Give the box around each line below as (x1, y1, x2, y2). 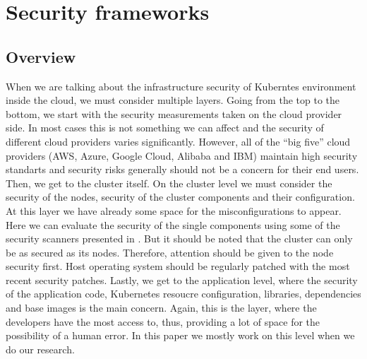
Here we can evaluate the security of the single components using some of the (6, 217, 340, 232)
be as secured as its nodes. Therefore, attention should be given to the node (6, 245, 334, 259)
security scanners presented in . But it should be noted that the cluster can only (6, 231, 353, 246)
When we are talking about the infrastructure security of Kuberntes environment (6, 78, 356, 93)
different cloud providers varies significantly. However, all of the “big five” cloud (6, 134, 351, 148)
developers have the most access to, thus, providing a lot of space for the (6, 314, 320, 329)
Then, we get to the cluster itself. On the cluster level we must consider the (6, 175, 332, 190)
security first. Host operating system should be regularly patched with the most (6, 259, 350, 273)
